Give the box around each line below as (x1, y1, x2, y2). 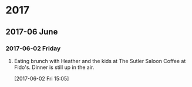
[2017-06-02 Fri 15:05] (14, 75, 69, 82)
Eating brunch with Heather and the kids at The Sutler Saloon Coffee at (14, 57, 186, 64)
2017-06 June (5, 27, 58, 37)
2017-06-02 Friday (5, 44, 61, 53)
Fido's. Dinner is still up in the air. (14, 64, 95, 71)
